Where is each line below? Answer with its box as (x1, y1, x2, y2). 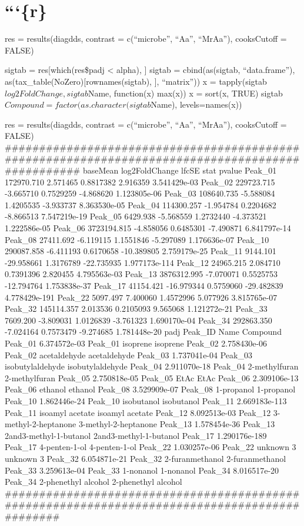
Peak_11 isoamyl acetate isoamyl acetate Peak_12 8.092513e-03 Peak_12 (5, 406, 271, 418)
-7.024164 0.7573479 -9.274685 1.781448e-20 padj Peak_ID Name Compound (5, 325, 282, 338)
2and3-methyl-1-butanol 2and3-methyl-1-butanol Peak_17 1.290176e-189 (5, 429, 267, 441)
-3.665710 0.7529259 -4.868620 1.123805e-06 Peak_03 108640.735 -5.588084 (5, 187, 275, 199)
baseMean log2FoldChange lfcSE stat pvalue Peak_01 (82, 164, 277, 177)
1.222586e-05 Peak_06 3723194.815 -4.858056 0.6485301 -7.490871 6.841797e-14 (5, 222, 291, 234)
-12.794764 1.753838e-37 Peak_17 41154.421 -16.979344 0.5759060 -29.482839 (5, 279, 283, 291)
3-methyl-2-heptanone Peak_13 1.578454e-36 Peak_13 (78, 418, 275, 430)
